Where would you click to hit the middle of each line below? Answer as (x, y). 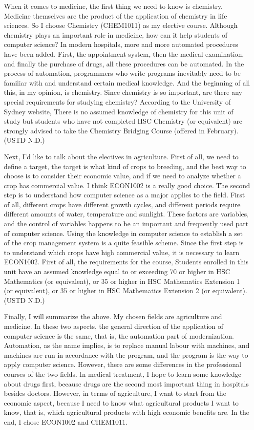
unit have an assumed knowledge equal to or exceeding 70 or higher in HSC (117, 271)
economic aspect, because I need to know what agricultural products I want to (121, 402)
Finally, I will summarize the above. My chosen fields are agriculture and (113, 316)
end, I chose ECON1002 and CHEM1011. (66, 421)
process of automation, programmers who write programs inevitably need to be (122, 73)
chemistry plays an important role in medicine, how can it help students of (116, 34)
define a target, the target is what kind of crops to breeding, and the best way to (125, 166)
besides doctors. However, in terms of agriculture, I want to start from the (115, 393)
